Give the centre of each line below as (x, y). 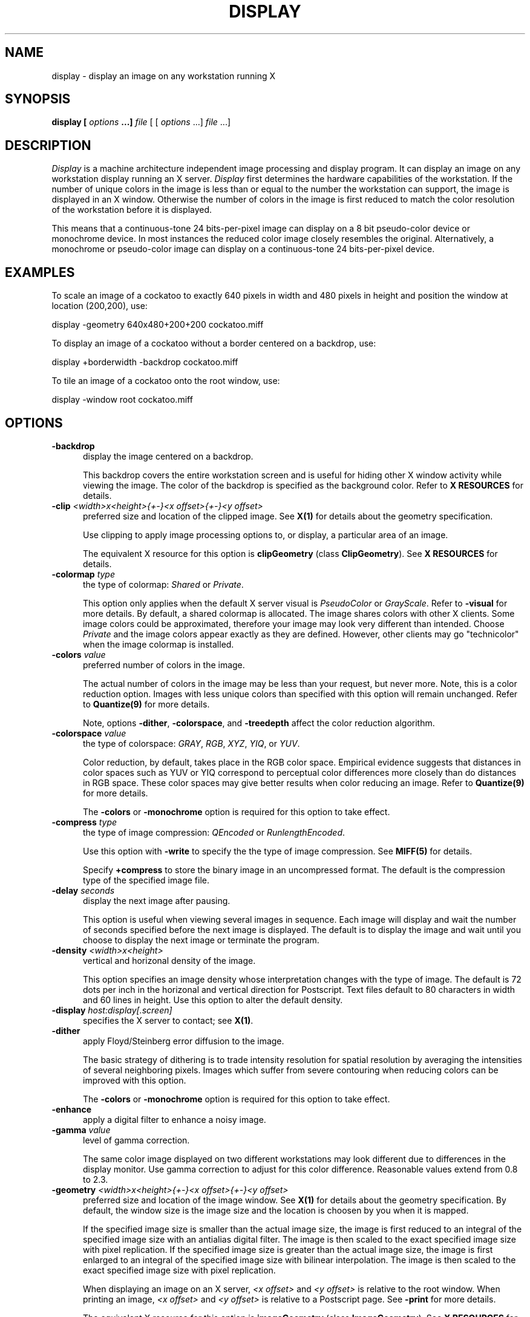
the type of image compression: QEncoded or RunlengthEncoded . (214, 832)
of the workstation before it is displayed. (132, 210)
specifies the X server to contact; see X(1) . (168, 1020)
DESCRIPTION (48, 145)
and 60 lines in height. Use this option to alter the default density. (213, 1000)
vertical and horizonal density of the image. (169, 960)
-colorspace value (89, 733)
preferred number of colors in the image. (164, 665)
